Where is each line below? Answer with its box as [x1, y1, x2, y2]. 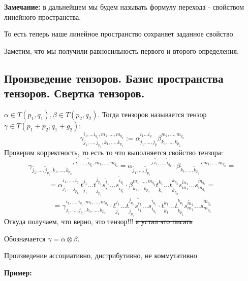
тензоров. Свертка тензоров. [4, 85, 145, 101]
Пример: [4, 267, 32, 277]
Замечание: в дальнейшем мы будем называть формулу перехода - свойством [4, 2, 244, 12]
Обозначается [4, 233, 46, 243]
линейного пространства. [4, 11, 81, 22]
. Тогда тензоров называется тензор [98, 109, 207, 119]
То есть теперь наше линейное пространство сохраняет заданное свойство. [4, 28, 235, 39]
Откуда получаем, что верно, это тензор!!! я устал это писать [4, 216, 193, 227]
